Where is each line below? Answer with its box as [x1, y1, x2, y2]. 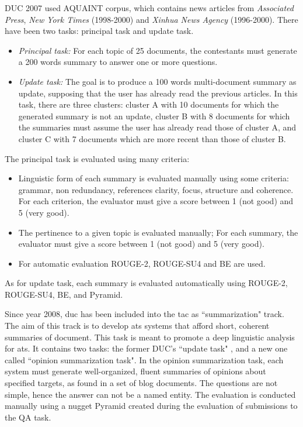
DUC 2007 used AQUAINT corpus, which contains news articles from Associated [5, 2, 294, 13]
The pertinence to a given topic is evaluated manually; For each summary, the [18, 226, 298, 238]
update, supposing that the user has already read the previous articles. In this [18, 87, 298, 99]
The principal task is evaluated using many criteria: [5, 152, 190, 164]
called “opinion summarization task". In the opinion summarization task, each [5, 353, 284, 366]
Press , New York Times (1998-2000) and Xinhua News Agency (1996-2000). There [5, 13, 298, 25]
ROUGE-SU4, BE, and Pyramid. [5, 288, 123, 300]
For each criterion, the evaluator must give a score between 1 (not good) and [18, 195, 294, 207]
